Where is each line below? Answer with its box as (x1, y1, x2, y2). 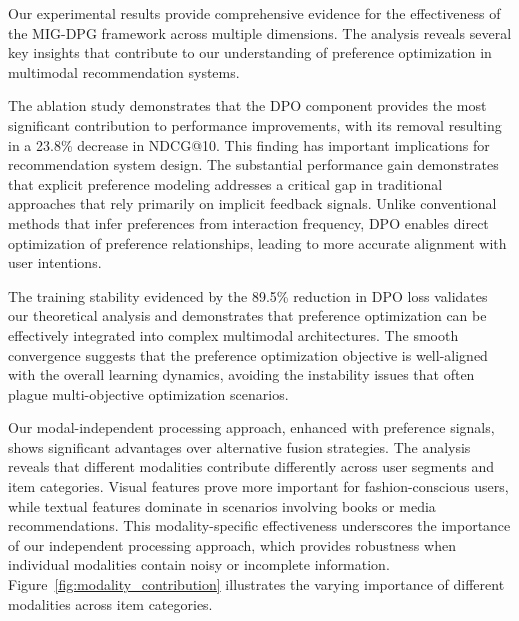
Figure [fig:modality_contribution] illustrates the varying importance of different (8, 574, 505, 595)
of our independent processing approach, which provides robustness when (8, 534, 456, 555)
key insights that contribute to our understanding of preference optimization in (8, 42, 492, 63)
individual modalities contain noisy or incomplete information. (8, 554, 390, 575)
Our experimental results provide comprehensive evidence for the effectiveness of (8, 3, 501, 23)
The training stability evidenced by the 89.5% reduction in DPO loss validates (8, 285, 488, 306)
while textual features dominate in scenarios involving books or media (8, 495, 436, 516)
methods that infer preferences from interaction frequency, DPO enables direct (8, 212, 489, 233)
